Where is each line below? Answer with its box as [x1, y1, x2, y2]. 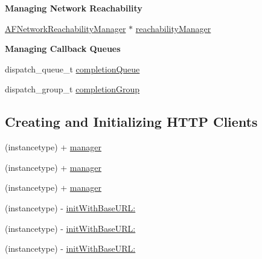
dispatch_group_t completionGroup [5, 83, 140, 95]
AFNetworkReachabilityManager [5, 22, 126, 34]
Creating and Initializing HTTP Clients [5, 112, 258, 131]
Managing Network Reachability [5, 2, 142, 14]
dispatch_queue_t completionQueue [5, 62, 140, 75]
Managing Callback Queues [5, 42, 121, 55]
